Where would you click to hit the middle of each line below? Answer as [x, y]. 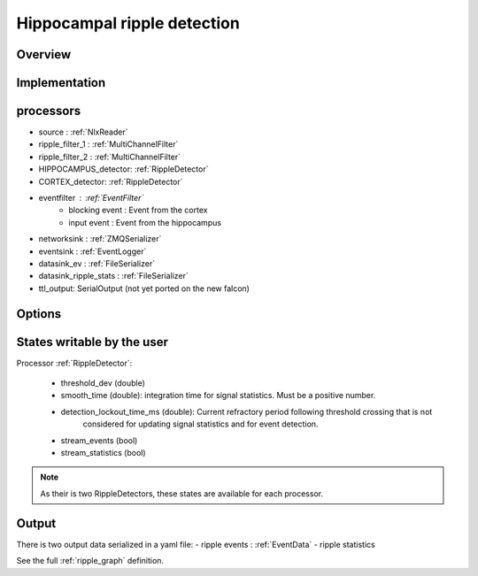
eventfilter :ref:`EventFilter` [91, 198]
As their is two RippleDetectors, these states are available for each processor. [181, 493]
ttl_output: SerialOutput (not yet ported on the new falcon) [144, 288]
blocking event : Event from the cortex [138, 210]
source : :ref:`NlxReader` [83, 132]
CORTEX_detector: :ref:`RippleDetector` [111, 181]
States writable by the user [92, 342]
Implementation [61, 83]
